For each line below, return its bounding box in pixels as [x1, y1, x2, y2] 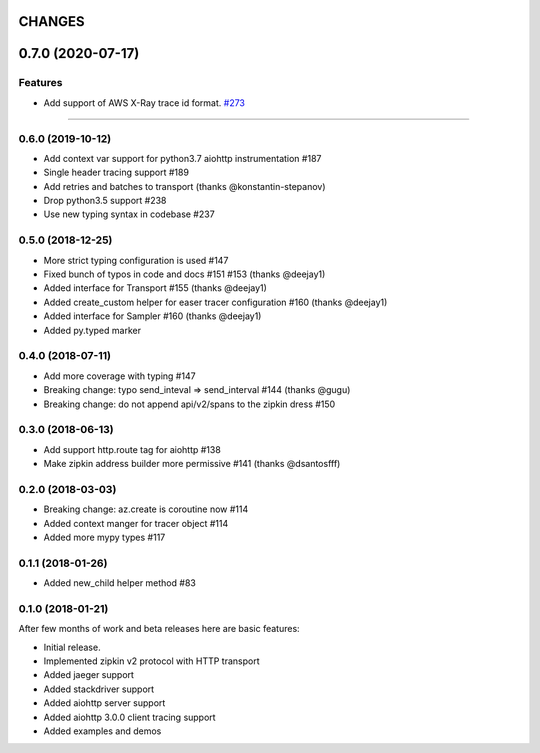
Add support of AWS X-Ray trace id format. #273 [43, 96, 245, 109]
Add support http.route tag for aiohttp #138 [43, 443, 222, 455]
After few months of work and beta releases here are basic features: [18, 623, 300, 635]
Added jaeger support [43, 669, 135, 681]
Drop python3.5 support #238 [43, 195, 167, 207]
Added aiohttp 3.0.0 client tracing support [43, 711, 216, 723]
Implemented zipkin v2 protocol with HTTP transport [43, 655, 260, 667]
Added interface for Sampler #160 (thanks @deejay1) [43, 310, 262, 322]
